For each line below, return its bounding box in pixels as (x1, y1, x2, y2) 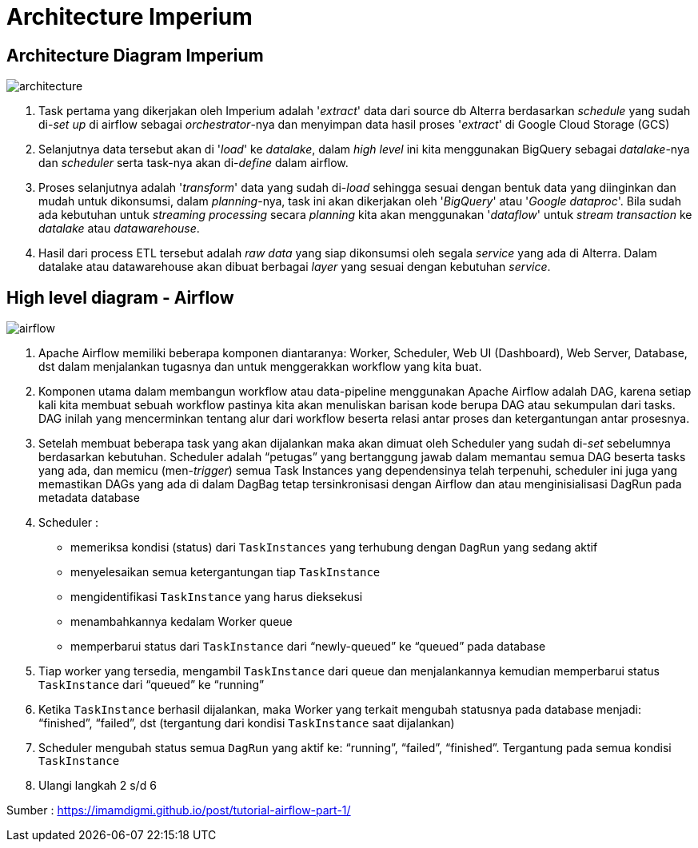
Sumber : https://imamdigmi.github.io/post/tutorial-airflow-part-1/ (6, 803, 351, 818)
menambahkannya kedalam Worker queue (70, 615, 293, 629)
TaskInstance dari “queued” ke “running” (38, 678, 265, 692)
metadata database (38, 491, 140, 505)
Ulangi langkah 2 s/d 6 (38, 778, 157, 793)
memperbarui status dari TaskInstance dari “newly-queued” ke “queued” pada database (70, 639, 546, 654)
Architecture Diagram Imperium (6, 45, 264, 66)
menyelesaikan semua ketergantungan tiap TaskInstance (70, 565, 381, 579)
